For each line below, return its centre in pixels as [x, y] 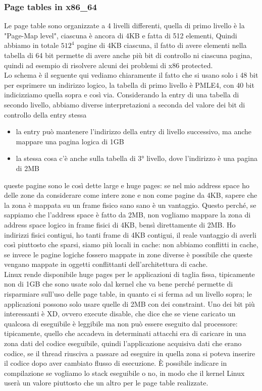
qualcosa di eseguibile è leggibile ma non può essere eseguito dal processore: [121, 323]
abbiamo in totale [32, 45]
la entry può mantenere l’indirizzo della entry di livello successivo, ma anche [134, 131]
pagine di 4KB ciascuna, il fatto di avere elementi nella [162, 45]
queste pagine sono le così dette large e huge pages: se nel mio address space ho [127, 185]
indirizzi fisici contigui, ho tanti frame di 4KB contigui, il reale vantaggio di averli [130, 234]
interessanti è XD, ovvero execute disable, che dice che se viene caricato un [120, 314]
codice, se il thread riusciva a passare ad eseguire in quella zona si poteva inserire [130, 353]
